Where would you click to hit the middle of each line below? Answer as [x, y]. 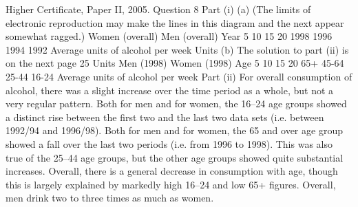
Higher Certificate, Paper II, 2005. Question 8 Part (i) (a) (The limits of [158, 9]
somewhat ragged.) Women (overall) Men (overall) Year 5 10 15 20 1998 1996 [169, 36]
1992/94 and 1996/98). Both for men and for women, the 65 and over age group [174, 130]
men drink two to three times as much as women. [110, 198]
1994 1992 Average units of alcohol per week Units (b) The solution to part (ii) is [177, 49]
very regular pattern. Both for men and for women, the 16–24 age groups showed [176, 103]
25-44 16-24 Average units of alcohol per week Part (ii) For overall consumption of [179, 76]
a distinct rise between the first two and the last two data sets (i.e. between [165, 117]
